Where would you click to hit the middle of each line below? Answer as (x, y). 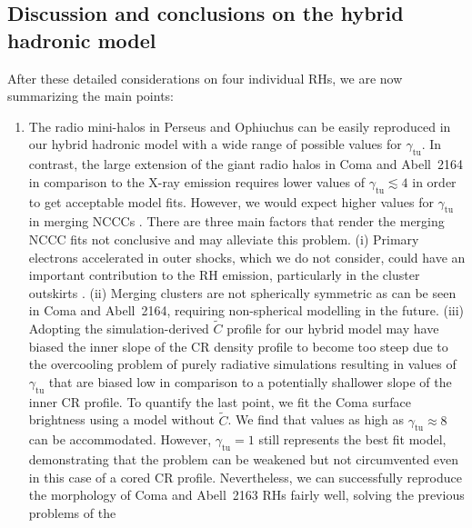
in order (434, 181)
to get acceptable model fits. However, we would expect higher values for (231, 201)
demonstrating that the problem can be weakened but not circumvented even (244, 459)
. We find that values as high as (316, 419)
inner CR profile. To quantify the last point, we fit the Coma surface (220, 401)
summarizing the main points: (90, 96)
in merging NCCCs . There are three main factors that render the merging (236, 221)
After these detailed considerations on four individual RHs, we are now (205, 78)
